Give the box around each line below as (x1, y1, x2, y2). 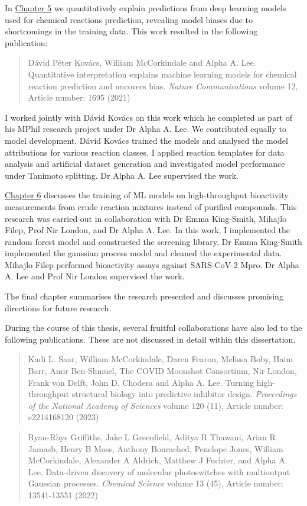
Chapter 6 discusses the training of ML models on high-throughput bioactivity (5, 189, 289, 201)
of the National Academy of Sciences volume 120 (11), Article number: (28, 399, 284, 411)
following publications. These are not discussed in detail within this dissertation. (5, 333, 296, 345)
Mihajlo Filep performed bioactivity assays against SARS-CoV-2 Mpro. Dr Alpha (5, 258, 299, 270)
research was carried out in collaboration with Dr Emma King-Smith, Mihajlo (5, 212, 287, 224)
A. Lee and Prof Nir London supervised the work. (5, 270, 185, 282)
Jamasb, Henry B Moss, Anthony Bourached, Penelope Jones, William (28, 442, 283, 455)
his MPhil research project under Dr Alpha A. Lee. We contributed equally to (5, 123, 287, 135)
